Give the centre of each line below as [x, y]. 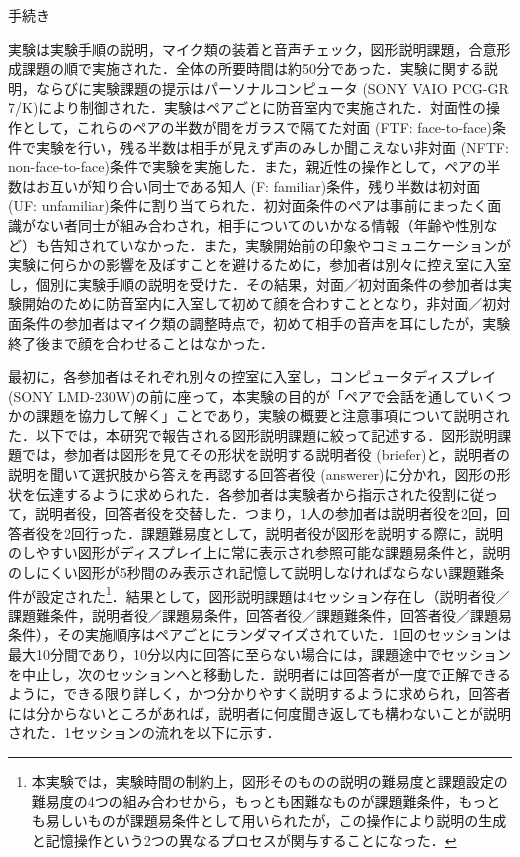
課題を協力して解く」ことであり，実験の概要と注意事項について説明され [272, 415]
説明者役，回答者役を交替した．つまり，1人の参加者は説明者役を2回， [266, 513]
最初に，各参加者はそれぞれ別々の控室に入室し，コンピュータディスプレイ [252, 376]
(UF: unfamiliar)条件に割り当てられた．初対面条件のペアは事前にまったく [248, 205]
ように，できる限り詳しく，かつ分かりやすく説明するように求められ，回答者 [259, 693]
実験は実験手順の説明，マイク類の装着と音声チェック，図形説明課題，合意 [252, 48]
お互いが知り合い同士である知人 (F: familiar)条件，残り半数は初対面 [258, 185]
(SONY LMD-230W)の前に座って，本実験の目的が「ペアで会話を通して [239, 395]
